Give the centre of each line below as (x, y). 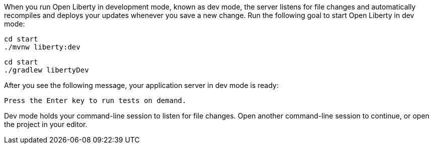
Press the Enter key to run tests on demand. (95, 100)
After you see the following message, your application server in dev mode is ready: (141, 85)
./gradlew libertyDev (47, 70)
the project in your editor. (46, 124)
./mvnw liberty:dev (42, 47)
